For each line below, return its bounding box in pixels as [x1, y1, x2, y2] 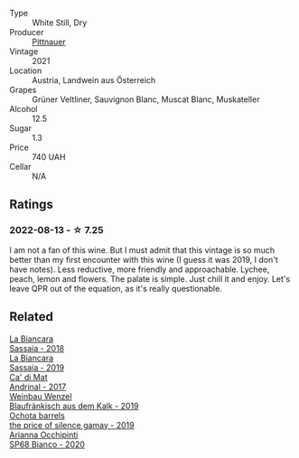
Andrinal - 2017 [9, 381, 67, 392]
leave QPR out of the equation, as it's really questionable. [9, 283, 223, 294]
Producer [9, 27, 44, 37]
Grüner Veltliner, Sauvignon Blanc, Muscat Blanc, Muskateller [32, 94, 260, 105]
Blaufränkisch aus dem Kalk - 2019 [9, 400, 139, 411]
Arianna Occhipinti [9, 429, 79, 440]
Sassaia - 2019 [9, 361, 65, 373]
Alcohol [9, 104, 38, 114]
